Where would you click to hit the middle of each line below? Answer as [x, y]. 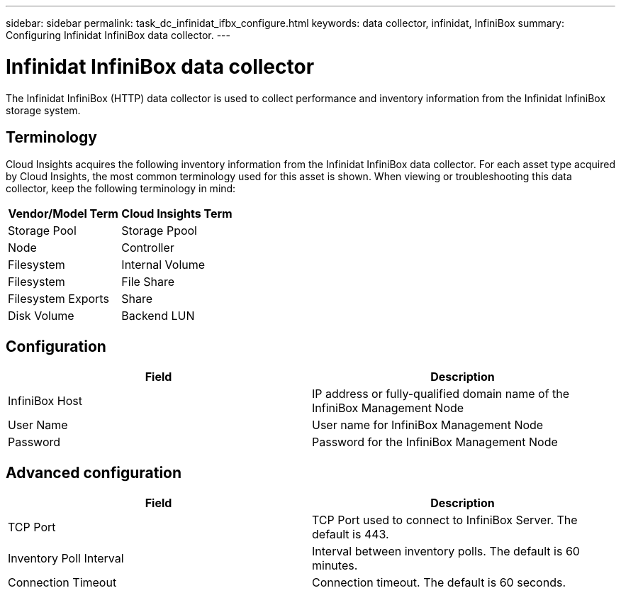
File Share [148, 282]
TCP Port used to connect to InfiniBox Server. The [445, 520]
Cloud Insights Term [177, 214]
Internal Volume [163, 265]
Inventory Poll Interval [66, 559]
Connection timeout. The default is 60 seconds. [439, 583]
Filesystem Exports [58, 299]
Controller [148, 248]
